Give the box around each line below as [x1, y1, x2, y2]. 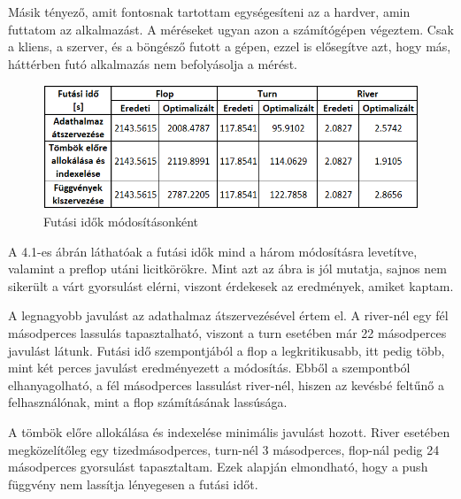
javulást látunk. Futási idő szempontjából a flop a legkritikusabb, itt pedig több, [8, 341, 445, 359]
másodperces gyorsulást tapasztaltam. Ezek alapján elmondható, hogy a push [8, 457, 428, 476]
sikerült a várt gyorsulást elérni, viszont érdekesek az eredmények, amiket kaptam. [8, 276, 454, 295]
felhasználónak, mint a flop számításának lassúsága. [8, 393, 288, 411]
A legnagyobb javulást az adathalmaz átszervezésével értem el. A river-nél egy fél [8, 306, 449, 325]
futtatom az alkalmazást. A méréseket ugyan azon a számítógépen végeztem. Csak [8, 19, 454, 38]
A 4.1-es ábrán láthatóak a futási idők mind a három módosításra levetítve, [8, 242, 418, 260]
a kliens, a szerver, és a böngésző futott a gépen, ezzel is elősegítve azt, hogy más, [8, 37, 451, 56]
